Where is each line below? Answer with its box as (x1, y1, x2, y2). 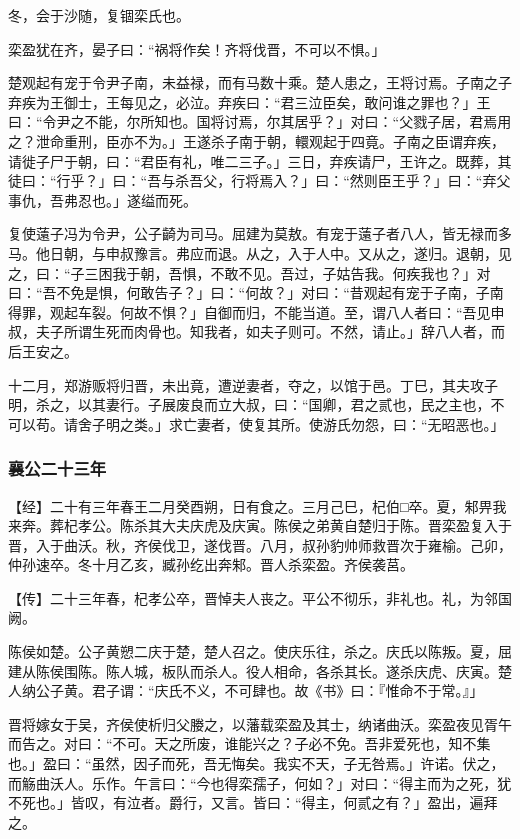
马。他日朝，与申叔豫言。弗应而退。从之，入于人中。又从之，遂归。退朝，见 (8, 242, 512, 263)
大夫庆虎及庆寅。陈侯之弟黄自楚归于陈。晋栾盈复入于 (161, 515, 512, 536)
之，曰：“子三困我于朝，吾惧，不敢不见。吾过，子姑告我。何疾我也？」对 (8, 262, 491, 283)
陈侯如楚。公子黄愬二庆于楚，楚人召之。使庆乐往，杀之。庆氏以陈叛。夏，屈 (8, 641, 512, 662)
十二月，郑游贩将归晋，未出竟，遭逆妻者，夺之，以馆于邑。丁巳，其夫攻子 (8, 374, 498, 395)
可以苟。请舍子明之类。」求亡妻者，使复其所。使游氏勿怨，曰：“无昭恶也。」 (8, 413, 505, 434)
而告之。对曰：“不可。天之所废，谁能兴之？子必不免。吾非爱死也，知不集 (8, 733, 491, 754)
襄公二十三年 (8, 456, 107, 481)
